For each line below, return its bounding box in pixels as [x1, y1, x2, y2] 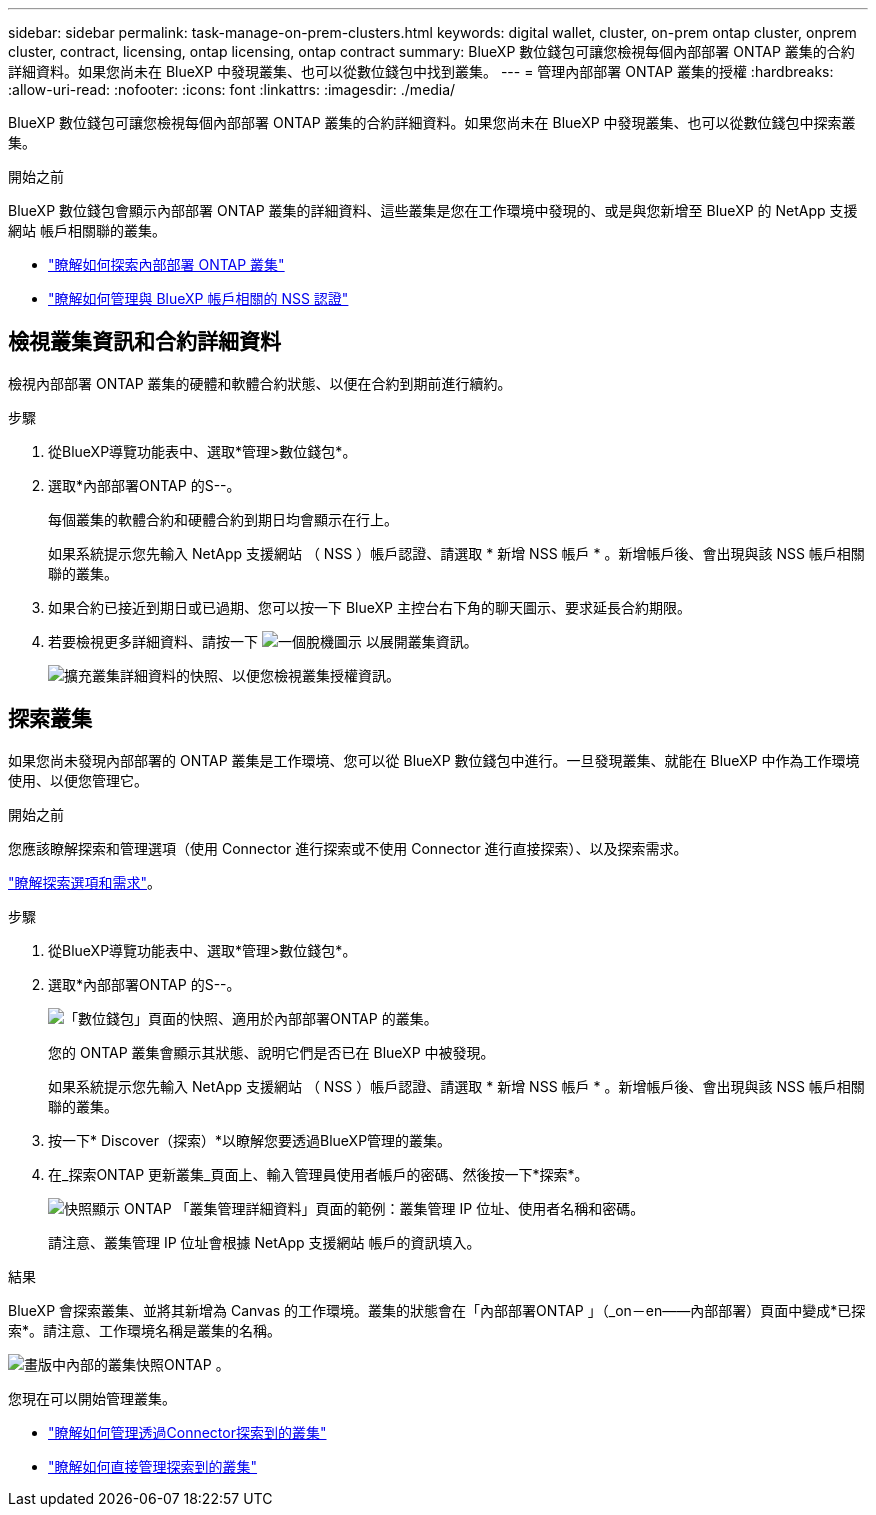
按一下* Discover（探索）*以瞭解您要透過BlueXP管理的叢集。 [48, 1131, 452, 1149]
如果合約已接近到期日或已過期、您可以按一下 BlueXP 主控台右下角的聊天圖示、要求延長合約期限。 [48, 598, 691, 616]
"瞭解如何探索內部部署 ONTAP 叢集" [48, 256, 285, 273]
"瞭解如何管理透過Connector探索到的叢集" [48, 1423, 327, 1441]
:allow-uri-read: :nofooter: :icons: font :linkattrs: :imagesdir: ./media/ [8, 81, 456, 98]
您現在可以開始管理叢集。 [8, 1389, 176, 1407]
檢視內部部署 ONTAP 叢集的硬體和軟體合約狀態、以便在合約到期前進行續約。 [8, 374, 512, 392]
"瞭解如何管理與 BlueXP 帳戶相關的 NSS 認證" [48, 290, 349, 307]
